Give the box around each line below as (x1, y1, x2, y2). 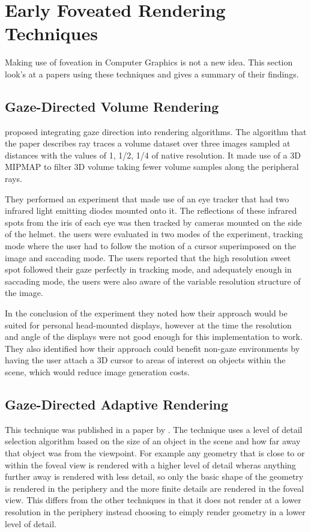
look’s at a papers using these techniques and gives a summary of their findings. (5, 67, 299, 80)
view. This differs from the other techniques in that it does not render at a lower (5, 494, 301, 506)
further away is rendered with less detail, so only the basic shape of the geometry (5, 470, 304, 483)
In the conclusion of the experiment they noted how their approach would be (5, 307, 288, 319)
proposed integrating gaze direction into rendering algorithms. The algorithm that (5, 125, 307, 138)
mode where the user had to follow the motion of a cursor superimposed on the (5, 240, 297, 252)
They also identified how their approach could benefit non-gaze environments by (5, 342, 300, 354)
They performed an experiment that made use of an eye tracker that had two (5, 192, 289, 205)
